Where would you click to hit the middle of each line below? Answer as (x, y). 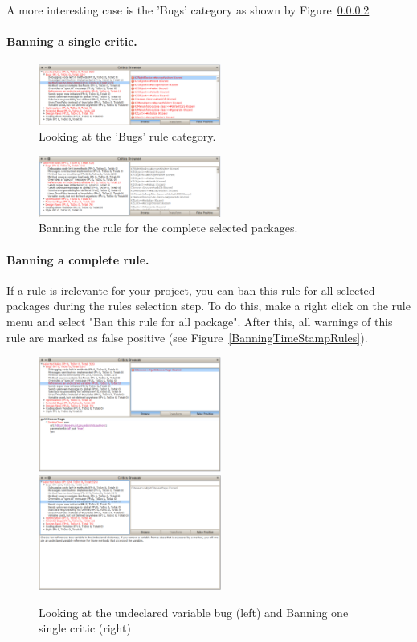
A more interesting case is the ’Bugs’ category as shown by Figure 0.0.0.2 (188, 10)
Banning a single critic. (72, 41)
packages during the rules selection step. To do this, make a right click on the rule (208, 306)
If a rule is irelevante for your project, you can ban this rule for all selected (191, 290)
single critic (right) (85, 628)
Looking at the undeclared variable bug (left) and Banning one (194, 612)
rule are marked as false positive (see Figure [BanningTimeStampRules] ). (187, 337)
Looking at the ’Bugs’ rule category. (127, 136)
